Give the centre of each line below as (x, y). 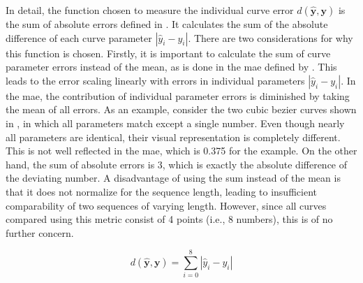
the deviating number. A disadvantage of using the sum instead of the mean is (173, 178)
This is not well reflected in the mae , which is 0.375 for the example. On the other (181, 151)
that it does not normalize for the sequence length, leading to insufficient (161, 191)
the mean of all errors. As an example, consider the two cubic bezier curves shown (181, 109)
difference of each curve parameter (79, 37)
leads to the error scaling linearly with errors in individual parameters (155, 80)
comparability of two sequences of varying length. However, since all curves (166, 205)
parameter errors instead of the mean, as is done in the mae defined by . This (171, 67)
